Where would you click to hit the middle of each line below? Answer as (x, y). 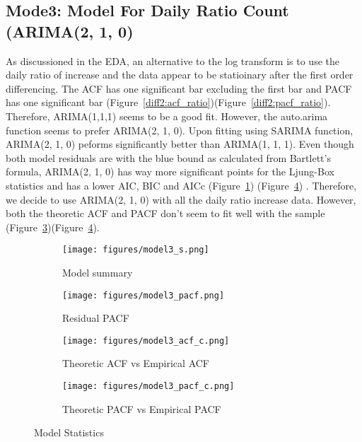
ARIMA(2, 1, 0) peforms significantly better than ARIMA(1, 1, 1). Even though (180, 144)
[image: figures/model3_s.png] (136, 250)
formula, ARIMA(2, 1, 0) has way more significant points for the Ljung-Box (170, 171)
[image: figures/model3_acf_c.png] (146, 341)
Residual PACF (96, 318)
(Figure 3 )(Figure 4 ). (53, 227)
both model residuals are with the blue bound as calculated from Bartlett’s (168, 157)
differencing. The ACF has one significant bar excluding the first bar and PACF (179, 88)
